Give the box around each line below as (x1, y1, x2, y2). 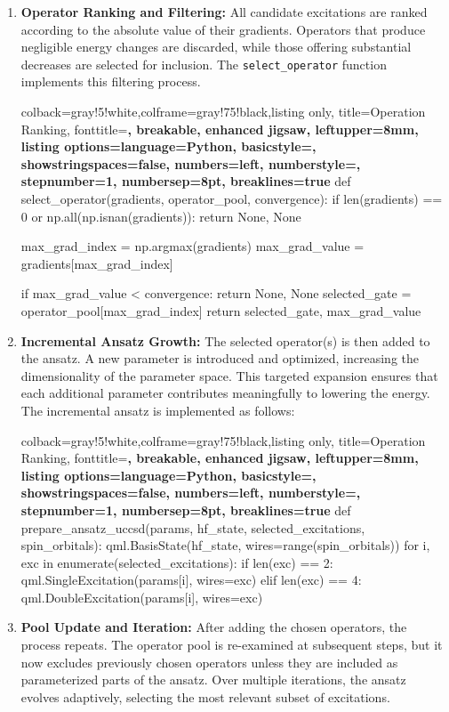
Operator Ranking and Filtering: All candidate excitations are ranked (20, 3, 428, 20)
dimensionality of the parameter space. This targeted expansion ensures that (20, 366, 438, 384)
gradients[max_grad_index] (20, 254, 173, 272)
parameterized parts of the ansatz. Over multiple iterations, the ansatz (20, 670, 406, 689)
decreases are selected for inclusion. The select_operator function (20, 54, 387, 73)
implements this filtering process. (20, 72, 201, 91)
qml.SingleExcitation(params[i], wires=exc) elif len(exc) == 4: (20, 570, 362, 589)
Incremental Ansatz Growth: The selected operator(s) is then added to (20, 331, 430, 350)
